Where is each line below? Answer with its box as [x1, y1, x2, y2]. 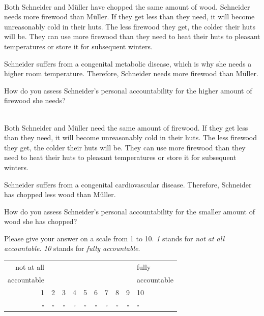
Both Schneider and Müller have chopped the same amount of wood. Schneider [4, 1, 250, 12]
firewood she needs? [4, 95, 66, 106]
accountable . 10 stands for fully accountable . [4, 243, 140, 254]
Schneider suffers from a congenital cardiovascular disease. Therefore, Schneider [4, 179, 252, 189]
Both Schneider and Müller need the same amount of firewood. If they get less [4, 122, 248, 133]
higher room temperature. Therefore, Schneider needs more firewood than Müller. [4, 68, 258, 79]
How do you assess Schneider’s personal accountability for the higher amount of [4, 85, 252, 96]
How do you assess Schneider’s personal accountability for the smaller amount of [4, 206, 255, 216]
